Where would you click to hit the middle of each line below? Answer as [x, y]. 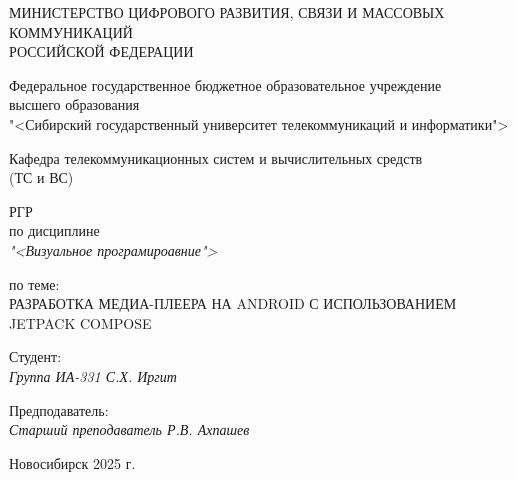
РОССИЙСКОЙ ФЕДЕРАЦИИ [101, 51]
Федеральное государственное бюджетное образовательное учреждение [225, 84]
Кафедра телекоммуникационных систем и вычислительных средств [216, 157]
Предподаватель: [59, 409]
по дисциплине [54, 230]
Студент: [35, 356]
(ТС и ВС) [41, 177]
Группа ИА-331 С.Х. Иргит [93, 375]
